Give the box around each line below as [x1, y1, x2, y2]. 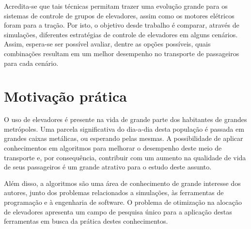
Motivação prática [4, 86, 127, 106]
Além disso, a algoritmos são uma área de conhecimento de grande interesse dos [4, 178, 241, 188]
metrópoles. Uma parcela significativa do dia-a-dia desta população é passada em [4, 123, 244, 134]
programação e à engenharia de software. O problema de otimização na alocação [4, 197, 242, 207]
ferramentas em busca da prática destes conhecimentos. [4, 216, 168, 226]
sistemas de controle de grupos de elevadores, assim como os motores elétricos [4, 10, 235, 20]
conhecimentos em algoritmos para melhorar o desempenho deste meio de [4, 143, 222, 153]
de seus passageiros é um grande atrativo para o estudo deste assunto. [4, 162, 212, 172]
